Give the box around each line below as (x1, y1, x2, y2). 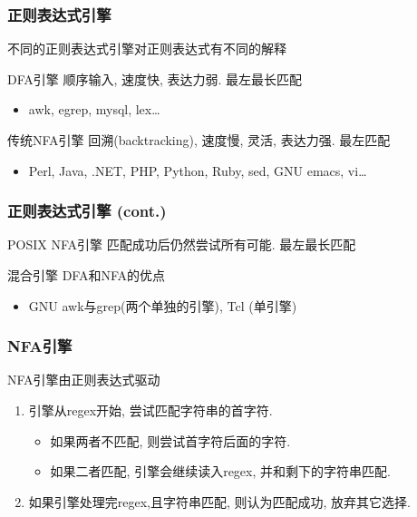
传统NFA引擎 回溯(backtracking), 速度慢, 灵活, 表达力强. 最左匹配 (7, 131, 391, 149)
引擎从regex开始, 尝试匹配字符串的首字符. (28, 401, 273, 419)
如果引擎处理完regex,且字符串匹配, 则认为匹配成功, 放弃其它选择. (28, 492, 411, 511)
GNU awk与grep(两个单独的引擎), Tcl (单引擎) (28, 296, 297, 315)
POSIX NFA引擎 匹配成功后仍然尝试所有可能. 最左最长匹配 (7, 235, 356, 254)
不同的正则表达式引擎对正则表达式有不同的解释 (7, 39, 286, 58)
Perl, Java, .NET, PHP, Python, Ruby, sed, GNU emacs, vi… (28, 161, 367, 180)
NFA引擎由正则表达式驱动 (7, 370, 160, 389)
